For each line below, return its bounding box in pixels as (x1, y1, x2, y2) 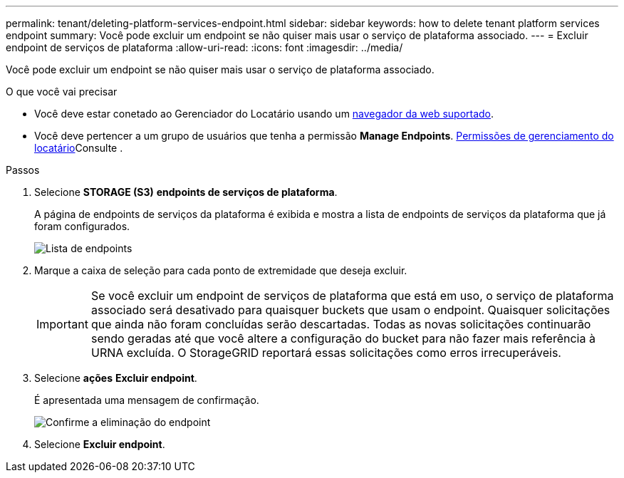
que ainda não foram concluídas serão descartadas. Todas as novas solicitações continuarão (90, 317, 591, 331)
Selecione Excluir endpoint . (34, 438, 165, 450)
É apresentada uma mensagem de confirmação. (34, 394, 259, 406)
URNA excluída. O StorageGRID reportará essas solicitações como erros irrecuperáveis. (90, 345, 561, 360)
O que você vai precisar (6, 85, 118, 98)
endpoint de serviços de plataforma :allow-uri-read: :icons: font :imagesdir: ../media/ (6, 41, 403, 53)
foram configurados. (34, 220, 130, 232)
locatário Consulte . (34, 142, 123, 154)
